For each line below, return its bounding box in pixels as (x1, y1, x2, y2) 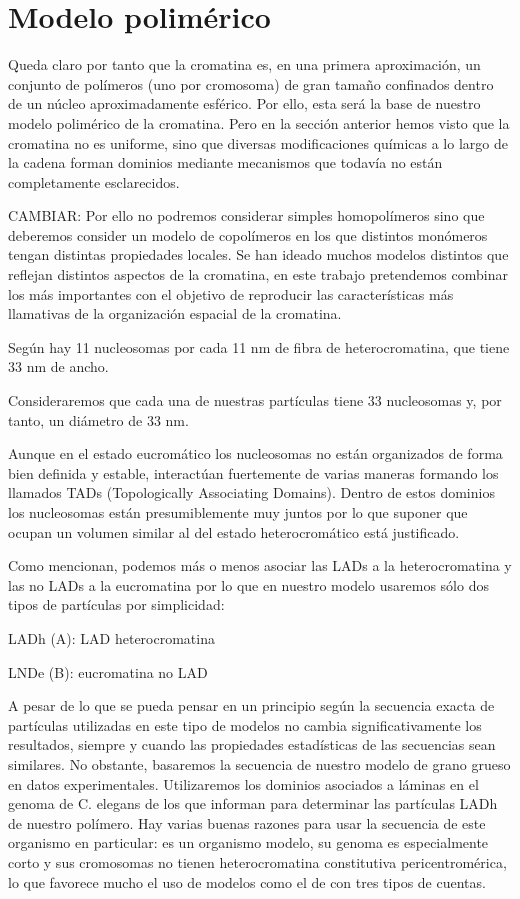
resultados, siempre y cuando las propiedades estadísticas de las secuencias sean (8, 734, 496, 755)
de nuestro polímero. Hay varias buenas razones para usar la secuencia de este (8, 812, 486, 833)
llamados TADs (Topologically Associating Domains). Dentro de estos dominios (8, 482, 495, 503)
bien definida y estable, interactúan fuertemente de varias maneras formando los (8, 462, 499, 483)
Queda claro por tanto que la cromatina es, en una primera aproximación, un (8, 54, 481, 75)
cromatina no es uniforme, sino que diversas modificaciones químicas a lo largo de (8, 132, 508, 153)
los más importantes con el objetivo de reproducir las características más (8, 283, 454, 304)
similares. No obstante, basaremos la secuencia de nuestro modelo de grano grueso (8, 753, 511, 774)
